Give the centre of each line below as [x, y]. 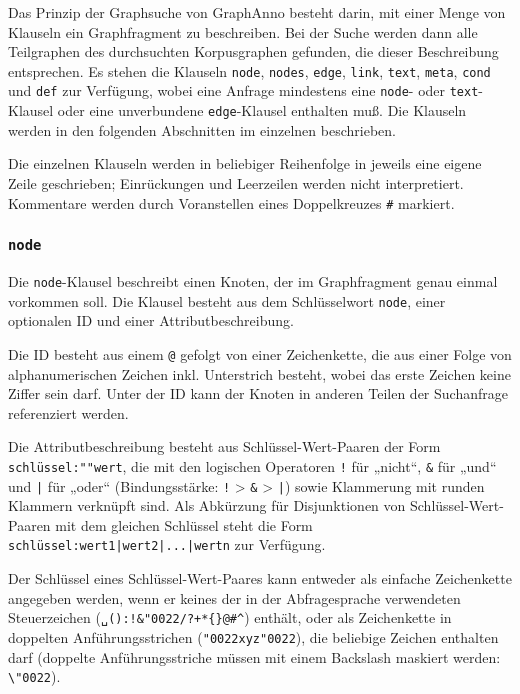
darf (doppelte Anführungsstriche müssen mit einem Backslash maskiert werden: [254, 656]
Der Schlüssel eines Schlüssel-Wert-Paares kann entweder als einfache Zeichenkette [260, 578]
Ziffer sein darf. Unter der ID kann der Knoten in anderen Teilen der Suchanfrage [258, 393]
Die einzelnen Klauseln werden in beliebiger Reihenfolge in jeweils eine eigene [245, 163]
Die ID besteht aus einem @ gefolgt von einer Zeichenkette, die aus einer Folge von [260, 353]
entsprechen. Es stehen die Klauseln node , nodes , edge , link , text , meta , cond [249, 70]
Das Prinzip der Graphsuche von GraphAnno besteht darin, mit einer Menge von [257, 12]
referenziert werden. [68, 412]
